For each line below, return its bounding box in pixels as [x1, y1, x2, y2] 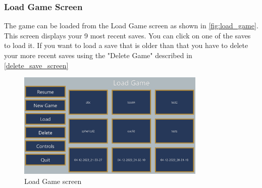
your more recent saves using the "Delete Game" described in [4, 50, 192, 60]
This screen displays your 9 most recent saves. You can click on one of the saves [4, 30, 251, 40]
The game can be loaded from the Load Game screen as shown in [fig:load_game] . [4, 20, 258, 31]
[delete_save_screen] [4, 60, 69, 70]
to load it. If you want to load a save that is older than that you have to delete [4, 40, 248, 51]
